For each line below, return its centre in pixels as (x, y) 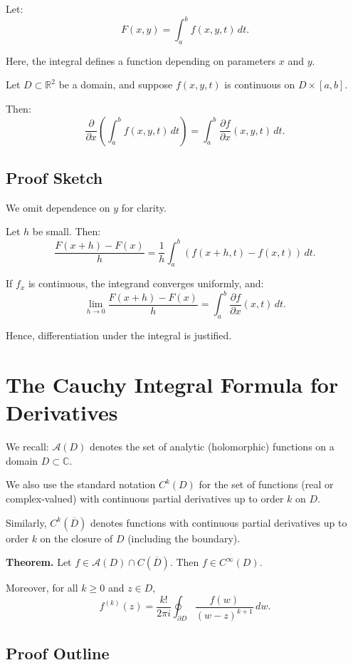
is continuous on (260, 84)
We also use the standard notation (81, 484)
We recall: (27, 447)
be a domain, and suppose (116, 84)
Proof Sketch (54, 178)
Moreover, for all (42, 588)
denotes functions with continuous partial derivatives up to (218, 522)
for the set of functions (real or (266, 484)
